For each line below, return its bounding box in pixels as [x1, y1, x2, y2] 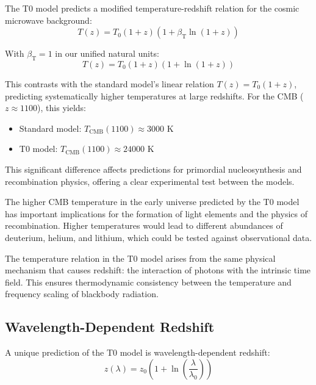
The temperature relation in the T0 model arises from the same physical [5, 251, 276, 264]
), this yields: [37, 101, 86, 114]
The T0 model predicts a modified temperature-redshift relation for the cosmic [5, 2, 300, 14]
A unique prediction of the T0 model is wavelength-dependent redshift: [5, 346, 270, 359]
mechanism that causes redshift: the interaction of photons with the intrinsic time [5, 264, 311, 276]
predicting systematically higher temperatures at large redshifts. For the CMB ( [5, 89, 304, 102]
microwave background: [5, 13, 92, 26]
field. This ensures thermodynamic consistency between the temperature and [5, 275, 292, 288]
